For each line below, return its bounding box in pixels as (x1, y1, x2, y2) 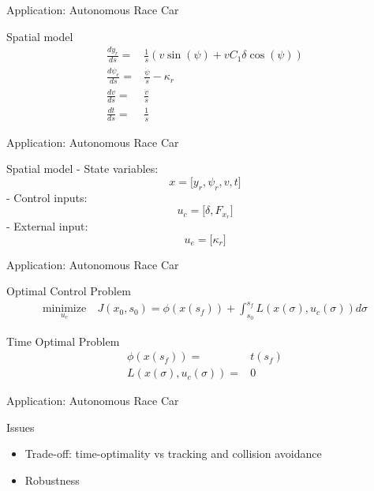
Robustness (24, 471, 80, 488)
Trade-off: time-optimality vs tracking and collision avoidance (24, 445, 322, 462)
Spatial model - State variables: (6, 160, 159, 177)
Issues (6, 418, 35, 435)
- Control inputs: (6, 189, 88, 205)
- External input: (6, 217, 88, 234)
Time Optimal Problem (6, 332, 120, 349)
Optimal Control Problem (6, 283, 131, 299)
